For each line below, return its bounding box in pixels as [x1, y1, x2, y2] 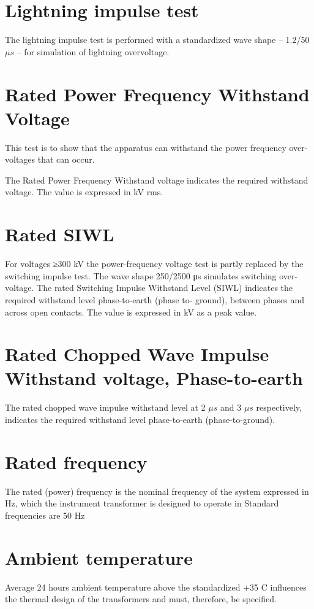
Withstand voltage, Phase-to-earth [5, 365, 304, 390]
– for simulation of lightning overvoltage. [17, 45, 170, 58]
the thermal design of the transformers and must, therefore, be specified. [5, 592, 277, 605]
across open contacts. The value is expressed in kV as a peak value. [5, 305, 257, 318]
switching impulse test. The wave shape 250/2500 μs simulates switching [5, 269, 277, 282]
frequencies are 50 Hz [5, 508, 85, 521]
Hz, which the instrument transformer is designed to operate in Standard [5, 497, 279, 510]
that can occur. [37, 153, 95, 166]
